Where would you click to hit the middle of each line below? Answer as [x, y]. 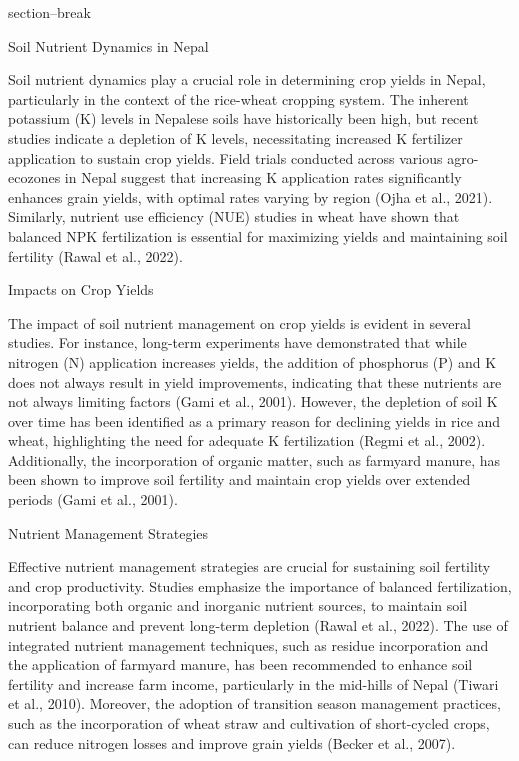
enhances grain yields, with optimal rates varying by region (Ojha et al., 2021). [250, 196]
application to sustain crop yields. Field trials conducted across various [225, 157]
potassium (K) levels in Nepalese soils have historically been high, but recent [243, 118]
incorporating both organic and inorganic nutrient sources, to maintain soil [238, 605]
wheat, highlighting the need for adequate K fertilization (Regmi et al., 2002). [247, 440]
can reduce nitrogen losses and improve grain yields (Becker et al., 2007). [232, 742]
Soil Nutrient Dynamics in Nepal [108, 45]
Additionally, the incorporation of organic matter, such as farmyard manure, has [254, 459]
